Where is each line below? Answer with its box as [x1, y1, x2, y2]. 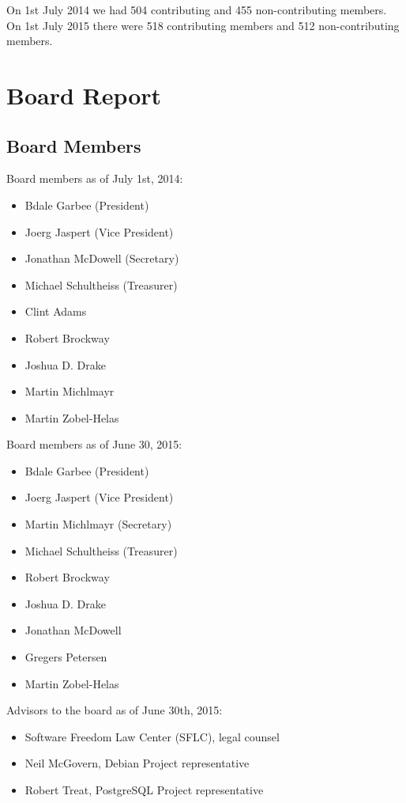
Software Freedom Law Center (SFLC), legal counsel [24, 728, 280, 744]
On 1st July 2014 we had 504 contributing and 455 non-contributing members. [6, 2, 387, 17]
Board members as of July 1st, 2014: [6, 170, 183, 187]
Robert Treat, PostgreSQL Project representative [24, 782, 264, 798]
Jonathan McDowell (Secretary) [24, 250, 179, 267]
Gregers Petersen [24, 649, 107, 665]
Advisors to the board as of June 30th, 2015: [6, 702, 223, 718]
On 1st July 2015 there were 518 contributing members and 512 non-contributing [6, 17, 400, 33]
